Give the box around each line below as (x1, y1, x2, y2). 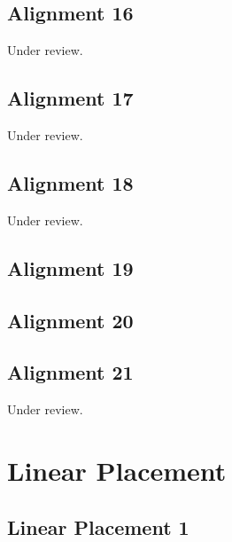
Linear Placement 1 (7, 513, 189, 540)
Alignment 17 (7, 84, 134, 112)
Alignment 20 (7, 306, 134, 334)
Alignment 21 (7, 358, 134, 386)
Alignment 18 (7, 169, 134, 196)
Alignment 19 (7, 254, 134, 281)
